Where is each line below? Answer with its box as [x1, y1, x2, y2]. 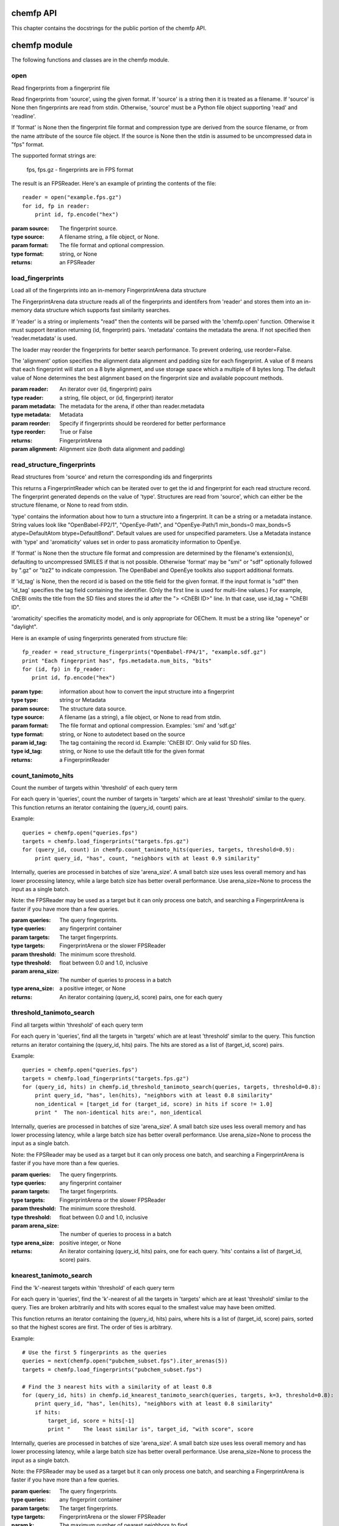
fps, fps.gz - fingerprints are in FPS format [26, 165, 134, 173]
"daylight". [11, 623, 38, 631]
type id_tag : [11, 748, 43, 755]
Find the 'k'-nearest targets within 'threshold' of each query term [11, 1284, 175, 1291]
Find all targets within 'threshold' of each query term [11, 1021, 143, 1029]
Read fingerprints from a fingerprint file [11, 84, 110, 92]
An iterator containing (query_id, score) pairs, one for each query [59, 993, 223, 1000]
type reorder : [11, 428, 46, 436]
